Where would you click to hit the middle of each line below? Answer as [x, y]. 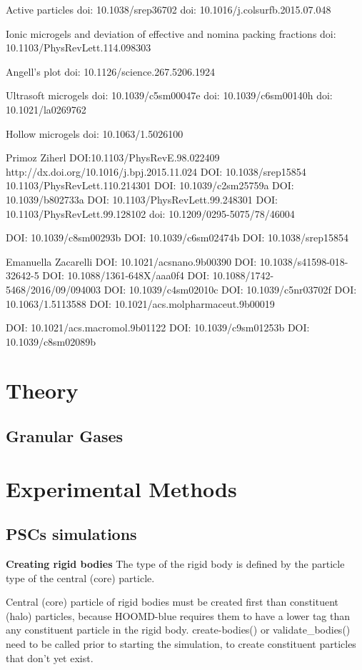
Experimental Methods [121, 488]
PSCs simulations [71, 534]
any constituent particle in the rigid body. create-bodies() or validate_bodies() [178, 630]
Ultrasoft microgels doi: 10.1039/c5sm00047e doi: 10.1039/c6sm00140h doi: [169, 95]
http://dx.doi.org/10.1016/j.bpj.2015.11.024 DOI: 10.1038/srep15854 [156, 171]
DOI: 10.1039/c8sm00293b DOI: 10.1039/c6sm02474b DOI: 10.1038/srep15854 [177, 237]
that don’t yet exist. [50, 657]
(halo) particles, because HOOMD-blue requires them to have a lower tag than [178, 615]
